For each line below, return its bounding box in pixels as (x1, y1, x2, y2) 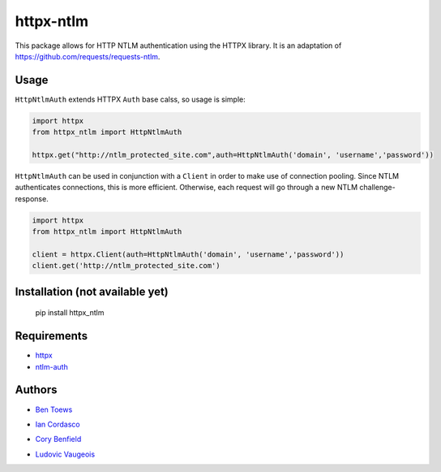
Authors (15, 383, 58, 397)
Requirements (15, 329, 88, 343)
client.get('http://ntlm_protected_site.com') (32, 261, 220, 271)
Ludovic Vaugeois (35, 449, 96, 459)
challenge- (359, 183, 396, 193)
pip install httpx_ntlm (35, 308, 105, 318)
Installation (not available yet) (15, 284, 169, 298)
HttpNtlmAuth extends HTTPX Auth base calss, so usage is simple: (15, 94, 246, 104)
